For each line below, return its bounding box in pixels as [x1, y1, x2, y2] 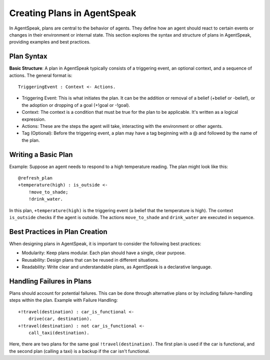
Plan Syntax [9, 52, 47, 61]
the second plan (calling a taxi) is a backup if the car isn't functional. [9, 348, 150, 354]
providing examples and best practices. [9, 39, 91, 45]
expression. [21, 116, 46, 122]
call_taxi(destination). [28, 330, 89, 335]
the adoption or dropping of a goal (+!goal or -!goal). [21, 102, 130, 108]
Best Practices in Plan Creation [9, 227, 107, 236]
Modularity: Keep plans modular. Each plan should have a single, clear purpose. [21, 250, 186, 256]
